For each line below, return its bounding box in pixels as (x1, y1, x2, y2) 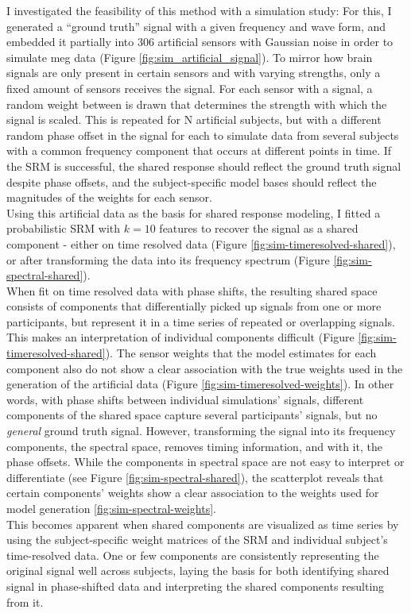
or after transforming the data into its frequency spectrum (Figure (6, 251, 330, 268)
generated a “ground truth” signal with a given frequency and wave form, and (6, 17, 386, 34)
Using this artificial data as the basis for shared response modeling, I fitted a (6, 204, 381, 221)
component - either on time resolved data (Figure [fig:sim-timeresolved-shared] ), (6, 235, 396, 252)
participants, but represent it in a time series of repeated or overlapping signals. (6, 313, 395, 330)
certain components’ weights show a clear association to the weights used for (6, 484, 379, 501)
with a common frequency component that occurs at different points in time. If (6, 142, 392, 159)
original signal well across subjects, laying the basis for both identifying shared (6, 562, 390, 579)
